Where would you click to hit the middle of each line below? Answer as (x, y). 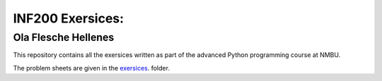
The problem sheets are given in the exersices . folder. (91, 68)
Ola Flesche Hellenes (64, 37)
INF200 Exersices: (68, 18)
